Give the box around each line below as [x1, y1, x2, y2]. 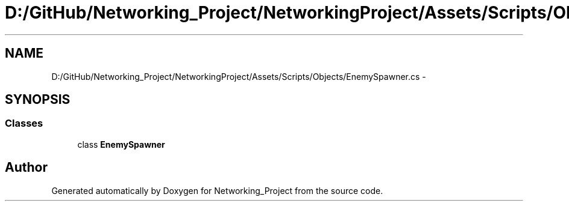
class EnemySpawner [77, 139, 165, 150]
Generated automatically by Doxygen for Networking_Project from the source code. [51, 185, 383, 196]
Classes [5, 117, 43, 130]
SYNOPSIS [5, 92, 71, 108]
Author [5, 160, 48, 175]
